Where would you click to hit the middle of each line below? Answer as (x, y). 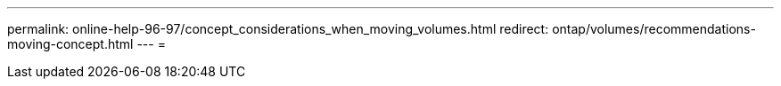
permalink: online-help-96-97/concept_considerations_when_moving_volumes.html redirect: (278, 29)
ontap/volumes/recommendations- (654, 29)
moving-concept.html (70, 44)
